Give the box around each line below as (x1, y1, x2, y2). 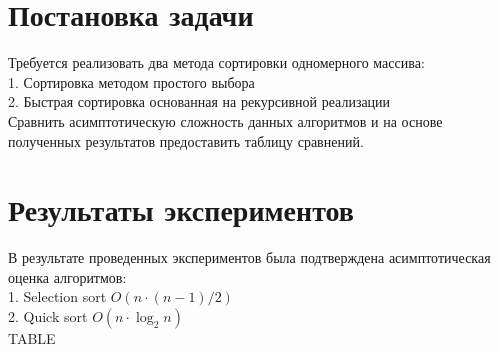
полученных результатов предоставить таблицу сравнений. (8, 130, 364, 151)
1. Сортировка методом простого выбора (8, 71, 255, 92)
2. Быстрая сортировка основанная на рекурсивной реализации (8, 91, 391, 112)
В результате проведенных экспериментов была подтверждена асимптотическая (8, 247, 491, 268)
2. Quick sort (8, 306, 88, 326)
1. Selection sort (8, 286, 107, 307)
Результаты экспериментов (8, 189, 354, 230)
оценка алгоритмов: (8, 266, 127, 287)
